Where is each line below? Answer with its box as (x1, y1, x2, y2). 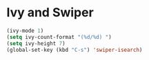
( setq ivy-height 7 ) (6, 40, 66, 47)
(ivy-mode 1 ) (6, 27, 44, 34)
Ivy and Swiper (6, 5, 94, 20)
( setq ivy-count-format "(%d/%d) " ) (6, 33, 112, 40)
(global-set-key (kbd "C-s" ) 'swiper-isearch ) (6, 46, 143, 53)
